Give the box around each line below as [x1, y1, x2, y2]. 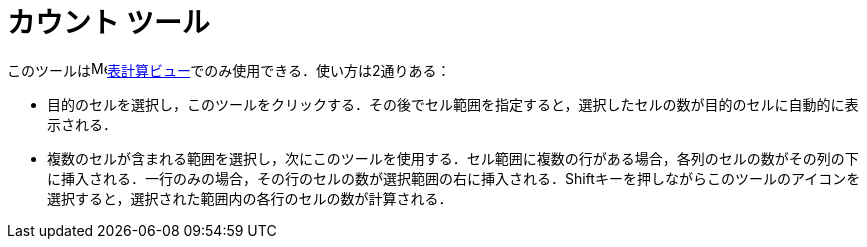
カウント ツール [7, 6, 210, 40]
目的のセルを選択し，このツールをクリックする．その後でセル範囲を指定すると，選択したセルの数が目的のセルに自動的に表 [47, 95, 859, 113]
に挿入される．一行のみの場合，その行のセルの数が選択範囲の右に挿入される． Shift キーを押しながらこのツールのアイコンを [47, 169, 861, 187]
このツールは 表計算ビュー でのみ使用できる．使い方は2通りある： [7, 61, 451, 79]
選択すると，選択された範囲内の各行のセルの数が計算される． [47, 189, 453, 207]
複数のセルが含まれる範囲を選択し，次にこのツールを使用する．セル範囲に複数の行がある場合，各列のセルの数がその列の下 [47, 149, 859, 167]
